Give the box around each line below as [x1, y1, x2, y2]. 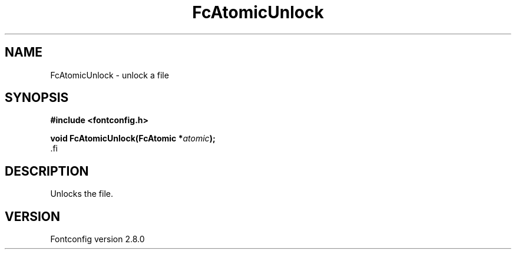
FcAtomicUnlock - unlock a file [50, 70, 169, 80]
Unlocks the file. [50, 189, 113, 199]
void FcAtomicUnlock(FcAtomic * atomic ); [50, 133, 216, 144]
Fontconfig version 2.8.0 [50, 234, 145, 245]
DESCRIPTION [5, 163, 89, 179]
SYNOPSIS [5, 90, 69, 105]
